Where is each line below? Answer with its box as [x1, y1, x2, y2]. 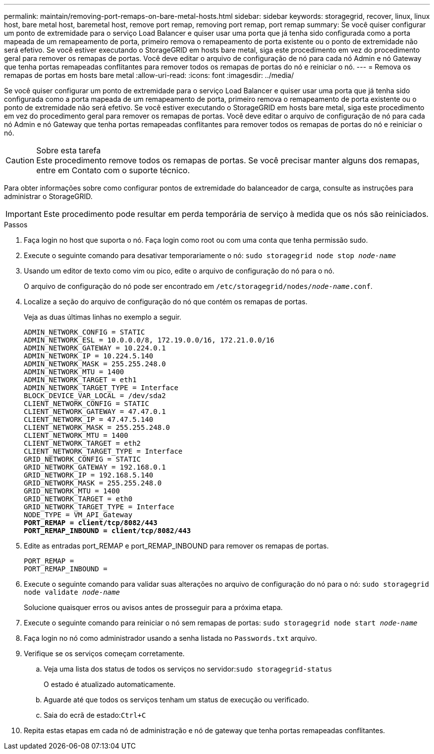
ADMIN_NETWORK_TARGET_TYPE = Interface [24, 384, 178, 392]
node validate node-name [24, 588, 120, 596]
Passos [4, 220, 28, 229]
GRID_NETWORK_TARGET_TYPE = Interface [24, 503, 174, 511]
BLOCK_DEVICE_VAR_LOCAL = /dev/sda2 [24, 392, 166, 400]
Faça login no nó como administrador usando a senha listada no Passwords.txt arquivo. [24, 634, 317, 642]
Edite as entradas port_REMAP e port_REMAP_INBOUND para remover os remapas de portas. [24, 542, 329, 550]
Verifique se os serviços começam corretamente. [24, 649, 185, 658]
